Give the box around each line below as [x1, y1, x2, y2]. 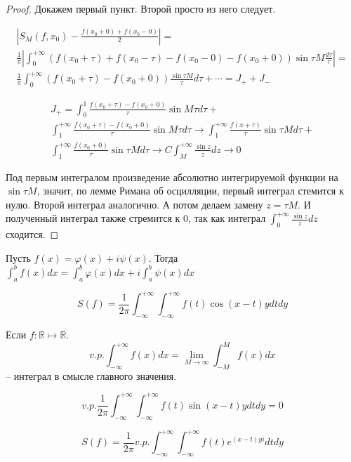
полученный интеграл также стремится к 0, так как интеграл [6, 211, 266, 225]
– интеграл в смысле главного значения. [6, 368, 177, 383]
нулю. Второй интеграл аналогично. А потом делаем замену [6, 197, 263, 211]
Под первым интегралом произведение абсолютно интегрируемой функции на [6, 169, 338, 184]
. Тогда [148, 250, 178, 265]
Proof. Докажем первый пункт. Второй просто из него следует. [6, 1, 276, 15]
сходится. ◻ [6, 227, 59, 242]
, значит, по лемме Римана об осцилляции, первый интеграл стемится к [37, 183, 344, 198]
